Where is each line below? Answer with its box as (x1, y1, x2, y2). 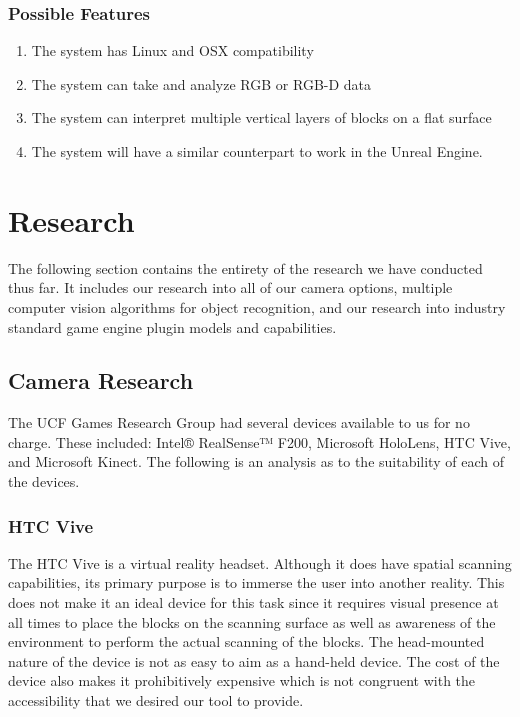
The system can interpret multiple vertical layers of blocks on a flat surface (31, 107, 492, 128)
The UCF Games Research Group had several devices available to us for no (8, 412, 470, 433)
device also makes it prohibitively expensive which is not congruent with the (8, 670, 476, 691)
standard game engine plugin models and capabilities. (8, 316, 337, 337)
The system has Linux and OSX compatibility (31, 40, 314, 61)
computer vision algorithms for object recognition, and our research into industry (8, 296, 506, 317)
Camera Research (8, 365, 194, 396)
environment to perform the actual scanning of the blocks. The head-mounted (8, 631, 485, 652)
